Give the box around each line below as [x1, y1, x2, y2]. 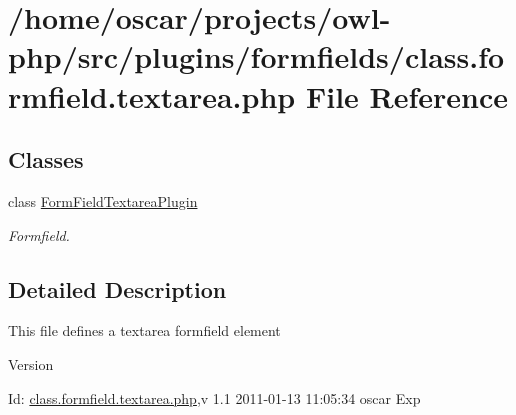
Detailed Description [8, 273, 227, 304]
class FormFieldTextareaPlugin [8, 190, 198, 211]
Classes [8, 144, 84, 175]
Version [8, 353, 54, 374]
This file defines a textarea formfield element [8, 320, 281, 341]
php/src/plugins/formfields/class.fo [8, 36, 505, 77]
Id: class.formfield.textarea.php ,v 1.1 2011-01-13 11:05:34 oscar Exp [8, 387, 421, 408]
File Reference [305, 75, 509, 116]
